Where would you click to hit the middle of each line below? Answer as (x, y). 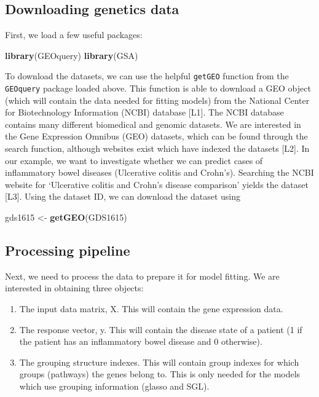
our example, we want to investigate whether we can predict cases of (134, 160)
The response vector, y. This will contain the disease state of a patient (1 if (161, 329)
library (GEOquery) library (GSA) (72, 55)
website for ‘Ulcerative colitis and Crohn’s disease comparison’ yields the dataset (157, 184)
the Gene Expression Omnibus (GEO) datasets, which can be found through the (156, 136)
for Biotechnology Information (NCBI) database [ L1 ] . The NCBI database (144, 112)
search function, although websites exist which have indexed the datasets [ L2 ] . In (157, 148)
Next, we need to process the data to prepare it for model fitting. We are (142, 276)
